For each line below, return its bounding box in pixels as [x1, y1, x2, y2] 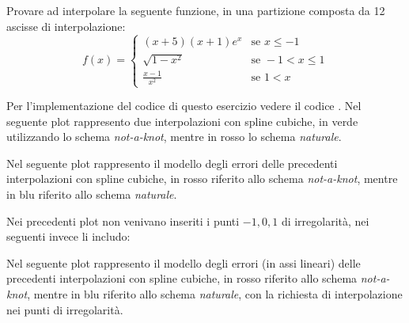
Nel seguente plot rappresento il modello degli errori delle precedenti [6, 154, 338, 171]
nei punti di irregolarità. [6, 301, 123, 317]
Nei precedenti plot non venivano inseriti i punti [6, 212, 240, 229]
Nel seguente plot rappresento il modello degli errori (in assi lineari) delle [6, 254, 361, 271]
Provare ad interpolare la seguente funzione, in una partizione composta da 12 [6, 2, 385, 18]
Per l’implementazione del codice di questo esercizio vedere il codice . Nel [6, 97, 362, 113]
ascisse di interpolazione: [6, 17, 126, 34]
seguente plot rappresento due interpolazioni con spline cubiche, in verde [6, 112, 358, 129]
